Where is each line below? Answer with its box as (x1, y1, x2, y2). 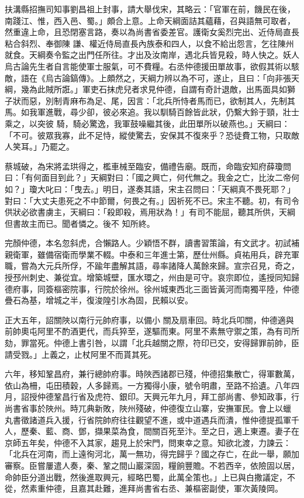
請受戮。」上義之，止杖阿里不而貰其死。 (5, 348, 156, 360)
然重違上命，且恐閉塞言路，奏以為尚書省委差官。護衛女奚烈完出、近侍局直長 (5, 26, 299, 38)
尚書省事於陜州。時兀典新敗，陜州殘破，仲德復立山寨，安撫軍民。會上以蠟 (5, 402, 291, 414)
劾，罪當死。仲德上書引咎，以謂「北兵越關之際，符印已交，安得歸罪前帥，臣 (5, 337, 299, 349)
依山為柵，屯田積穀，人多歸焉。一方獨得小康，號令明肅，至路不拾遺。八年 (5, 379, 291, 391)
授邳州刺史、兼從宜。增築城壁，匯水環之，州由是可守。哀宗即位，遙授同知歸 (5, 271, 299, 283)
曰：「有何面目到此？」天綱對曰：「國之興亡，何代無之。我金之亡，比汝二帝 (5, 171, 291, 184)
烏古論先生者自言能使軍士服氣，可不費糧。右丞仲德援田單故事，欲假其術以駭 (5, 60, 299, 72)
